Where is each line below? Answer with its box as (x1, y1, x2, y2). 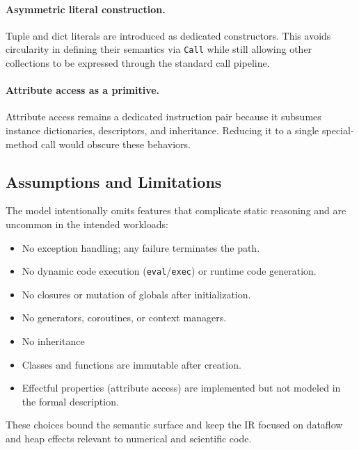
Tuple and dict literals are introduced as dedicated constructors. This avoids (6, 28, 331, 42)
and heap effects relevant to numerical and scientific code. (6, 431, 252, 446)
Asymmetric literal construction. (6, 1, 166, 16)
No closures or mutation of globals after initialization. (22, 287, 251, 301)
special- (321, 123, 354, 138)
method (6, 136, 38, 151)
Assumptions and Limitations (6, 170, 222, 192)
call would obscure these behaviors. (40, 136, 191, 151)
